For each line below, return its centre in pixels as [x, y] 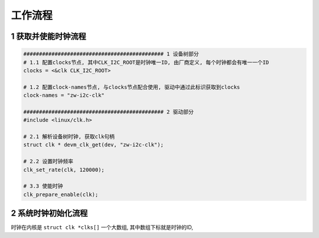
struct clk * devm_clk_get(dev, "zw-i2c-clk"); [93, 145]
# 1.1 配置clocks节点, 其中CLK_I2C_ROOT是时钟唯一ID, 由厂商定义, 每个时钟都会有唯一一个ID [146, 62]
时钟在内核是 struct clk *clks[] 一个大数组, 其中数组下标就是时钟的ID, [102, 227]
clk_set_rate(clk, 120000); [64, 169]
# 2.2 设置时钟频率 [48, 162]
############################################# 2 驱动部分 [109, 112]
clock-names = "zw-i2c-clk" [64, 95]
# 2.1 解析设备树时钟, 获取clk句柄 [69, 137]
